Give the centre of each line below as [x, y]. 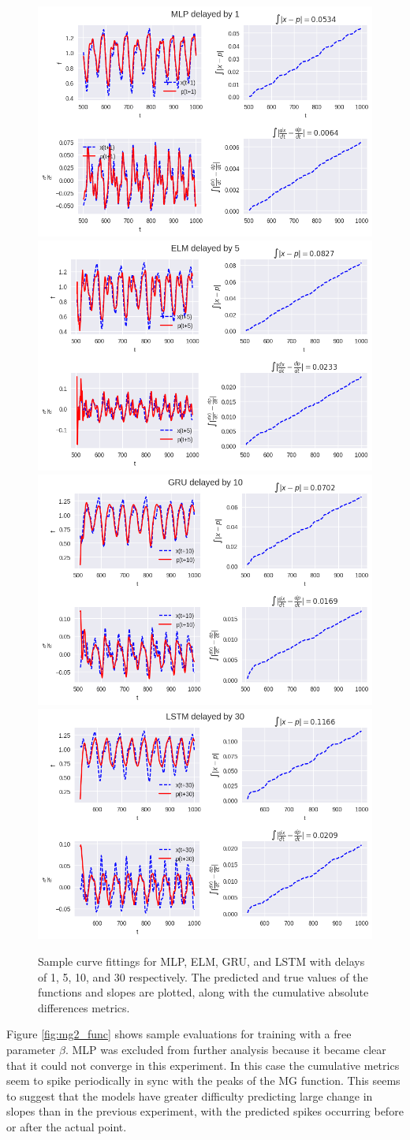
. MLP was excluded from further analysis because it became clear [225, 1049]
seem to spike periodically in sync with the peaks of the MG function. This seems [203, 1080]
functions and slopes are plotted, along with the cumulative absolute [203, 992]
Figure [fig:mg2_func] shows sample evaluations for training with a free [179, 1034]
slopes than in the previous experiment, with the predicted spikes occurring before [205, 1111]
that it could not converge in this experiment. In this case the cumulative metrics [203, 1065]
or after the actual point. [67, 1126]
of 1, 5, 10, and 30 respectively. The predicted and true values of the [203, 976]
